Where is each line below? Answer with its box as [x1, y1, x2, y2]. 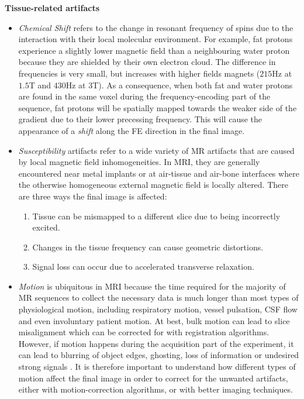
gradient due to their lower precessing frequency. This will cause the [18, 113, 262, 125]
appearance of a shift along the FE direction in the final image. [18, 124, 245, 136]
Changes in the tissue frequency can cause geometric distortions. [32, 240, 264, 253]
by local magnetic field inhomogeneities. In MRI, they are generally [18, 156, 260, 168]
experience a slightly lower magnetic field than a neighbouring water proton [18, 44, 290, 56]
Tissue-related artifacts [5, 2, 100, 13]
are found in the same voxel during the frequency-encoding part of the [18, 90, 271, 102]
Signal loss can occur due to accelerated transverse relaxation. [32, 260, 254, 273]
